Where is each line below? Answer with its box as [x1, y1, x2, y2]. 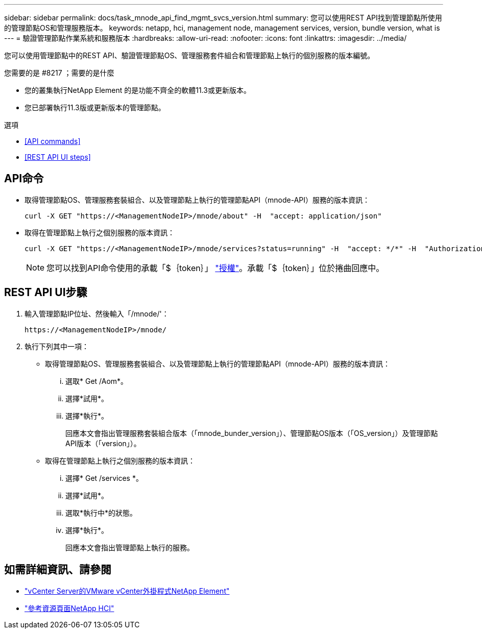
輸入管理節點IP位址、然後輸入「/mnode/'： [25, 309, 169, 318]
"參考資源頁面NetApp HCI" [25, 603, 114, 613]
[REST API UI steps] [25, 153, 91, 161]
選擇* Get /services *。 [65, 473, 143, 482]
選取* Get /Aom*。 [65, 376, 128, 385]
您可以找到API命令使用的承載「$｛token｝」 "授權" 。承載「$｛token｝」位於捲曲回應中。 [46, 262, 384, 273]
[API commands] [25, 137, 81, 145]
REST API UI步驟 [4, 286, 87, 299]
